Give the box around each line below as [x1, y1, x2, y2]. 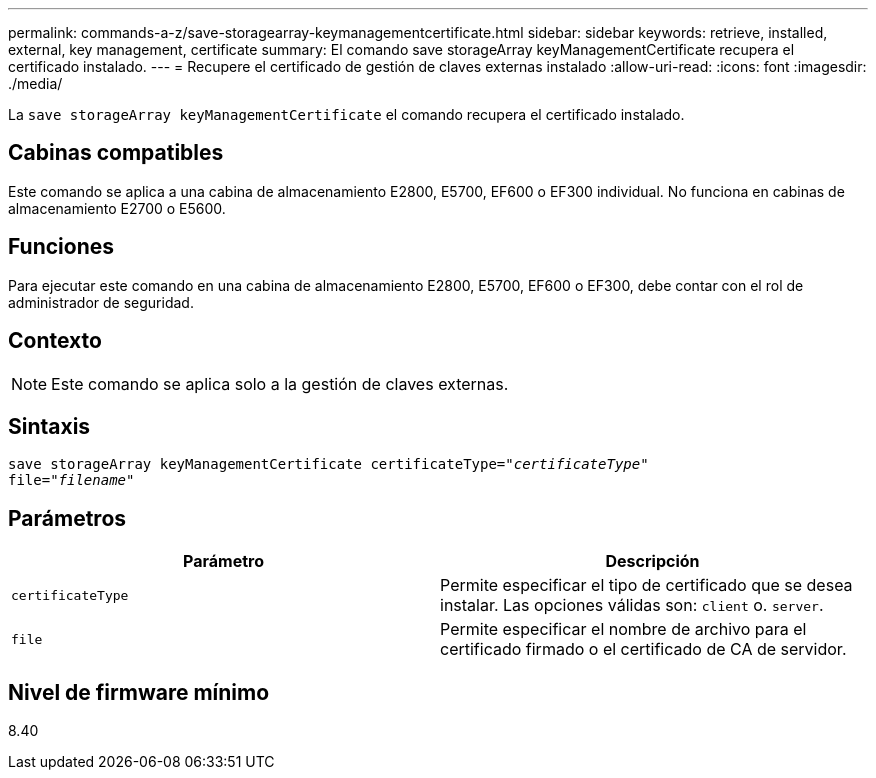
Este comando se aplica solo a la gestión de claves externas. [51, 373, 509, 394]
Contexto [8, 328, 102, 354]
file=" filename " [8, 472, 135, 489]
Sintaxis [8, 413, 91, 439]
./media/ [8, 75, 63, 92]
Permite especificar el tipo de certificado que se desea [440, 575, 853, 596]
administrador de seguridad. [8, 293, 194, 311]
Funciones [8, 234, 115, 260]
